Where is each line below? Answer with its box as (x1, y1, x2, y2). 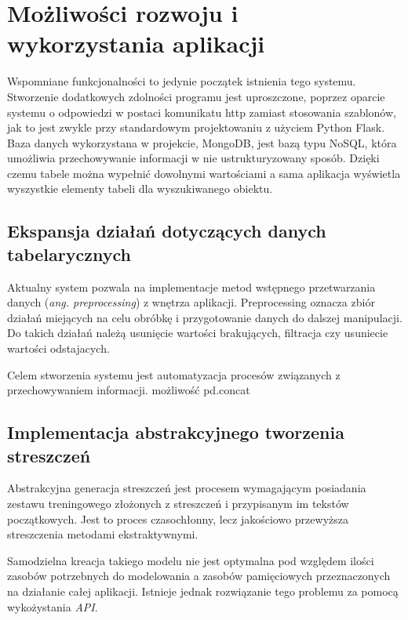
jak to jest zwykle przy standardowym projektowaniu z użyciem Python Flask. (7, 119, 385, 136)
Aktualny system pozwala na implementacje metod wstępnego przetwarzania (7, 278, 376, 295)
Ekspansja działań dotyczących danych (7, 219, 326, 243)
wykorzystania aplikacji (7, 27, 265, 60)
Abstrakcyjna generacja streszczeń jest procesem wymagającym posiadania (7, 480, 366, 496)
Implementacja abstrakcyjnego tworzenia (7, 420, 344, 444)
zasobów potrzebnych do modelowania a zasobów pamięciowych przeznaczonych (7, 567, 391, 584)
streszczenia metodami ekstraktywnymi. (7, 526, 199, 542)
